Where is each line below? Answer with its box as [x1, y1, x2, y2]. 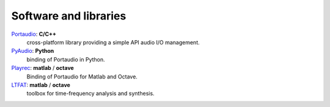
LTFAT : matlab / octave [11, 81, 70, 88]
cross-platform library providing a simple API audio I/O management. [26, 38, 200, 46]
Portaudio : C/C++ [11, 30, 57, 38]
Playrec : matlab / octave [11, 64, 75, 72]
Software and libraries [11, 9, 127, 22]
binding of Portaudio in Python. [26, 55, 105, 63]
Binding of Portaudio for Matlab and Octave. [26, 73, 137, 80]
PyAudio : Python [11, 47, 54, 55]
